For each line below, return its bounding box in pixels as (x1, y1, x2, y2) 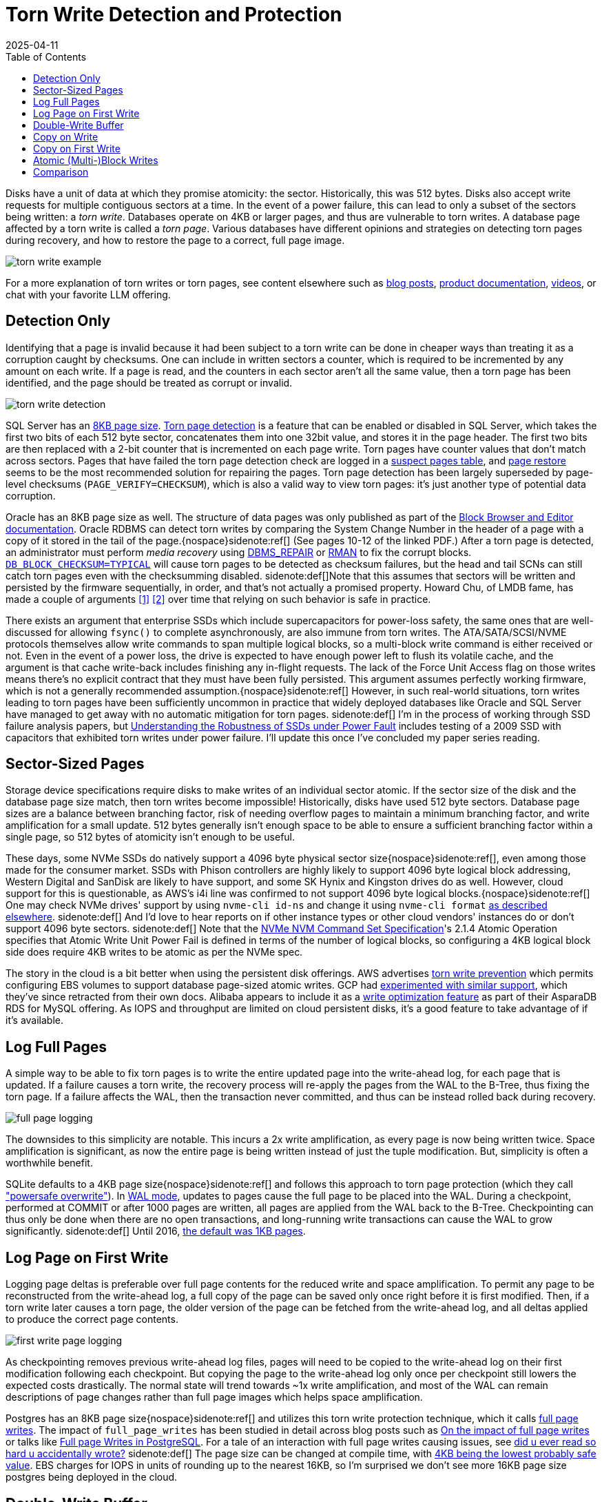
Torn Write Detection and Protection (6, 3, 342, 26)
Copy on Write (33, 130, 98, 143)
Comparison (33, 165, 89, 178)
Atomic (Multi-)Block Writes (33, 154, 158, 166)
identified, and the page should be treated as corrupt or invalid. (6, 376, 293, 389)
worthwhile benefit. (6, 1157, 93, 1169)
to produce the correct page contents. (6, 1313, 178, 1326)
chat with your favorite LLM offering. (6, 288, 171, 300)
